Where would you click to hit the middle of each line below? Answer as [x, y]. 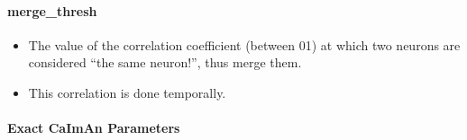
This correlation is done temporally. [127, 92]
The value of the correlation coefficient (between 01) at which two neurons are [244, 44]
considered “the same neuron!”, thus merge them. [165, 62]
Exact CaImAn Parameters [94, 128]
